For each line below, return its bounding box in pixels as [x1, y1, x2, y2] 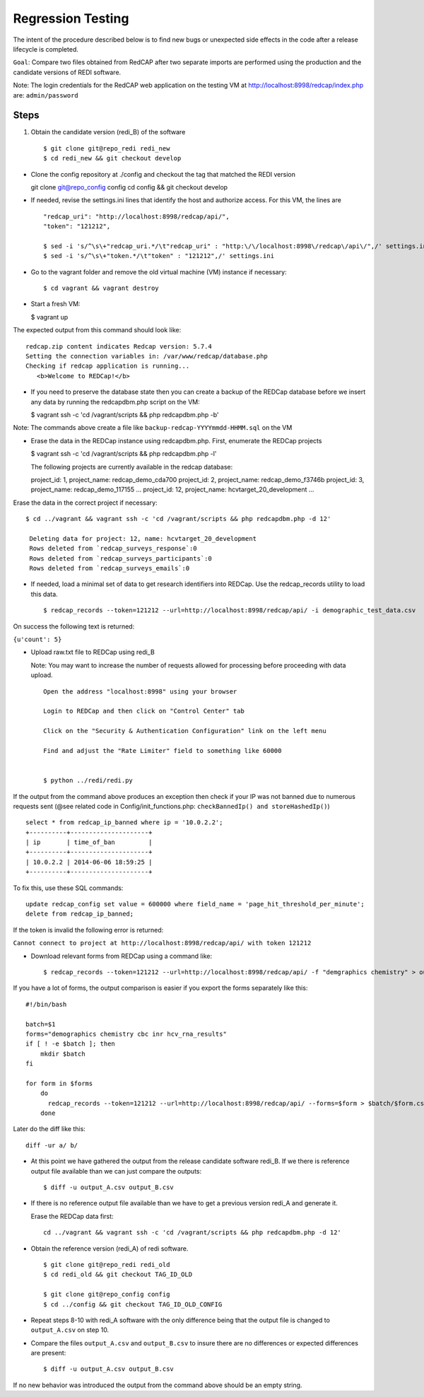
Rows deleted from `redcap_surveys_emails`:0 [29, 564, 190, 573]
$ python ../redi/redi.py [43, 776, 134, 785]
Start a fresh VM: [30, 300, 81, 308]
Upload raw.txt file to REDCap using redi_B [30, 648, 155, 657]
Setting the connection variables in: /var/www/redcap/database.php [25, 352, 268, 361]
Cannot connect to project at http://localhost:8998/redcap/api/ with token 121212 [13, 939, 312, 947]
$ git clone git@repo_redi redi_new [43, 144, 170, 152]
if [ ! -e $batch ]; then [25, 1040, 116, 1048]
